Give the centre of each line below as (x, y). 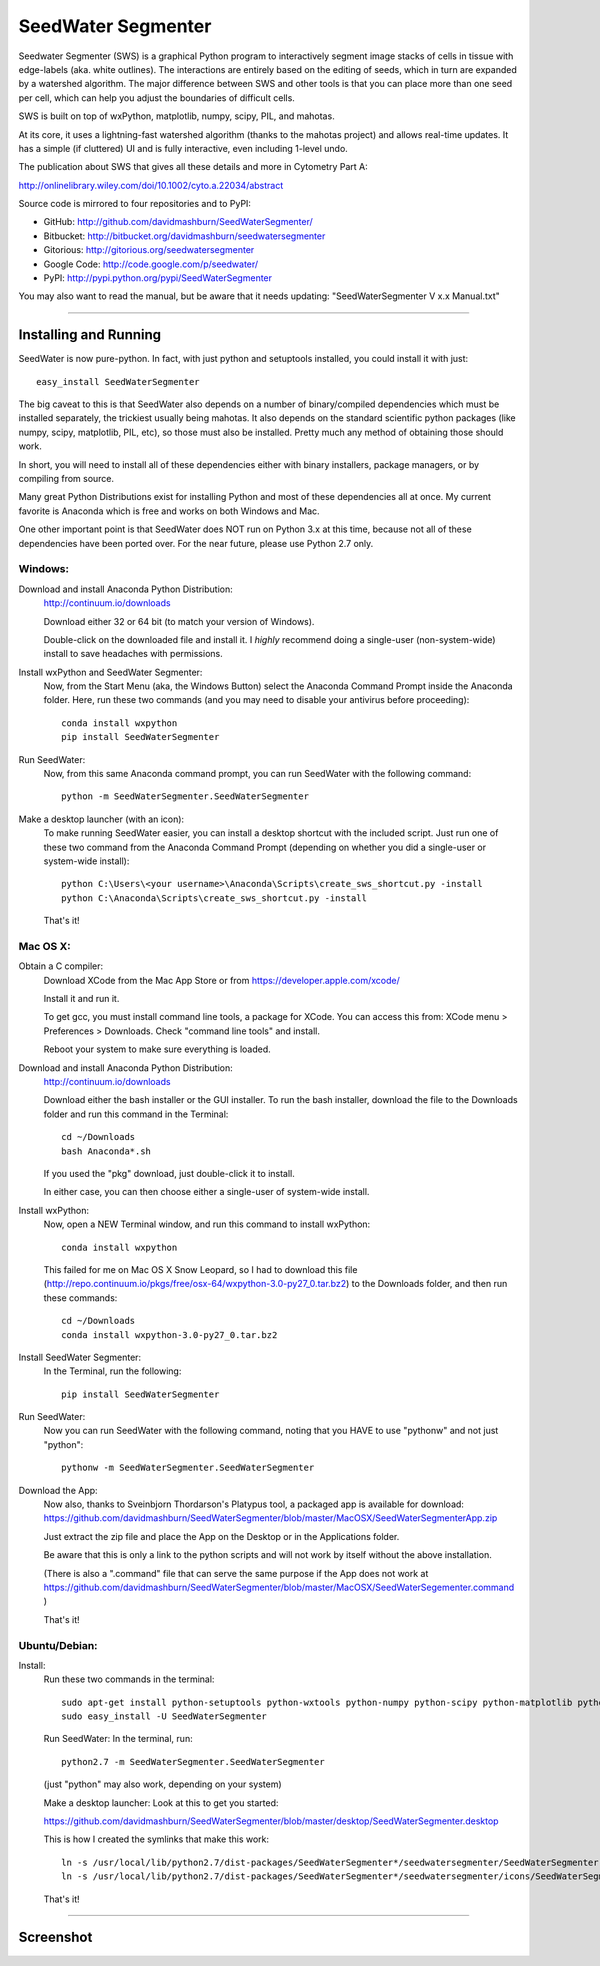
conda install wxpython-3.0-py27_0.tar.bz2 (169, 1334)
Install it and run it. (81, 999)
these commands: (80, 1297)
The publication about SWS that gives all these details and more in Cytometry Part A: (193, 167)
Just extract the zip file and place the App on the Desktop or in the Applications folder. (221, 1536)
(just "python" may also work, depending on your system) (162, 1784)
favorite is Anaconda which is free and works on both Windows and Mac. (169, 511)
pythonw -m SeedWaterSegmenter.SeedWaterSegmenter (188, 1468)
